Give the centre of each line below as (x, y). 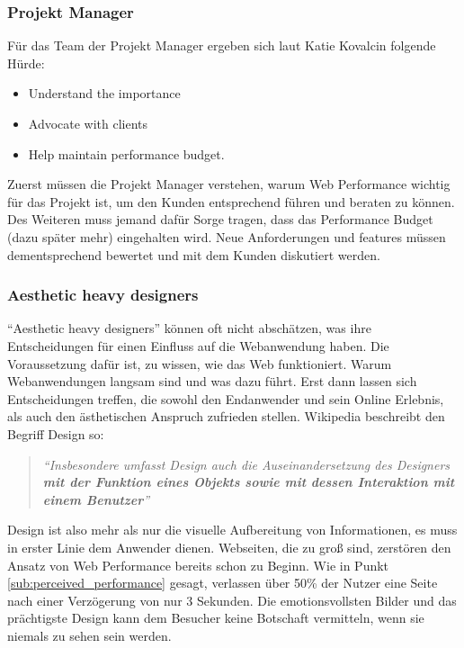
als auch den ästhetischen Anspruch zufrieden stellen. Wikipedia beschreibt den (226, 416)
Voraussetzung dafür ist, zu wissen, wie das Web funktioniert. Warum (200, 363)
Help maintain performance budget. (126, 153)
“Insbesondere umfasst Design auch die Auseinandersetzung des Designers (246, 464)
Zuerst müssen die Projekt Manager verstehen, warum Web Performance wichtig (229, 184)
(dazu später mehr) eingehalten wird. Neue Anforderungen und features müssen (227, 236)
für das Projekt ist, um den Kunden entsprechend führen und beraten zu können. (231, 201)
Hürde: (26, 63)
